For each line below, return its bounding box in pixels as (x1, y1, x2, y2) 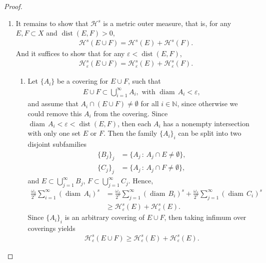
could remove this (27, 108, 82, 118)
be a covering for (57, 76, 108, 86)
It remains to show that (15, 18, 88, 28)
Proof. (4, 1, 22, 11)
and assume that (27, 98, 78, 109)
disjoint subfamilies (27, 138, 86, 149)
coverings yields (27, 222, 75, 233)
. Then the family (103, 128, 157, 138)
